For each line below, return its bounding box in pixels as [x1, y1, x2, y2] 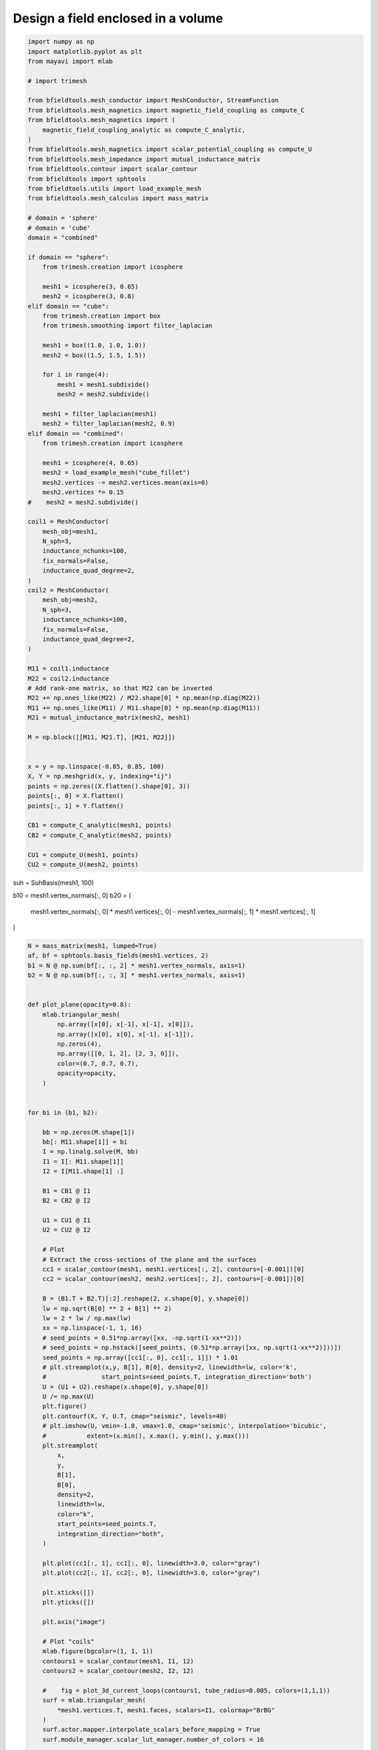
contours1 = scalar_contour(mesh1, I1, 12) [42, 1657, 194, 1665]
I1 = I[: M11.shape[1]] [42, 1157, 124, 1165]
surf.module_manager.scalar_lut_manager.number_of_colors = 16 [42, 1735, 265, 1743]
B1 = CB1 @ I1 [42, 1186, 91, 1195]
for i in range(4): [42, 371, 110, 379]
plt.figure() [42, 1402, 87, 1410]
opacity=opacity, [57, 1070, 117, 1077]
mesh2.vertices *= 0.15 [42, 489, 124, 496]
